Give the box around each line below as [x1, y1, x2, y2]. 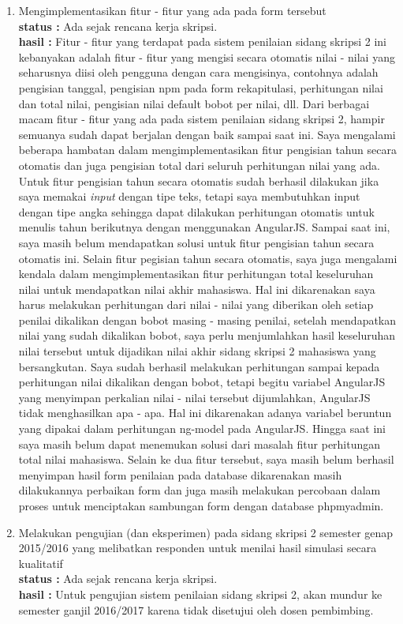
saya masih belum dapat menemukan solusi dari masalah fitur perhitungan [18, 435, 381, 452]
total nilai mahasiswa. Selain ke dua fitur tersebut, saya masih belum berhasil [18, 451, 394, 468]
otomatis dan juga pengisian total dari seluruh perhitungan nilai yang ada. [18, 156, 380, 173]
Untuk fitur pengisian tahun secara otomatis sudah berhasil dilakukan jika [18, 172, 379, 189]
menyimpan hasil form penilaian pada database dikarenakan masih [18, 466, 342, 483]
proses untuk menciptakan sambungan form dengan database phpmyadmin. [18, 498, 384, 513]
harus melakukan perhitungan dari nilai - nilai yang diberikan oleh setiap [18, 296, 374, 313]
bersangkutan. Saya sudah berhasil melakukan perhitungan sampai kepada [18, 358, 380, 374]
